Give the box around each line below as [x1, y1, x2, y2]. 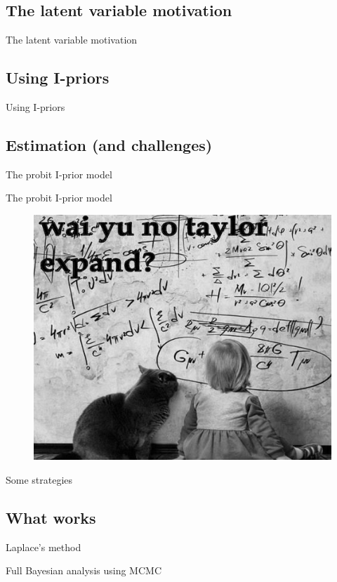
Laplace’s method [6, 539, 81, 554]
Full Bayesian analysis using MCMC [6, 563, 161, 578]
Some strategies [6, 472, 73, 487]
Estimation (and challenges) [6, 133, 213, 155]
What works [6, 506, 96, 528]
